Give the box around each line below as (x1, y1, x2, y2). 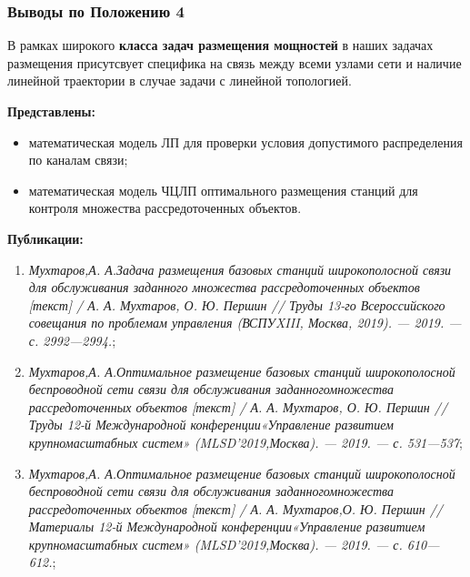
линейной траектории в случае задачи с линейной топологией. (7, 71, 352, 90)
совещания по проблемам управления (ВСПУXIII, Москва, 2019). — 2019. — (28, 313, 462, 332)
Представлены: (7, 102, 95, 120)
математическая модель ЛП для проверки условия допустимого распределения (28, 132, 463, 151)
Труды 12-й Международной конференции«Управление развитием (28, 415, 394, 434)
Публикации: (7, 228, 84, 248)
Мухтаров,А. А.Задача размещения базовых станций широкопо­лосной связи (28, 259, 452, 278)
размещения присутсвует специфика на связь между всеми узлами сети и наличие (7, 53, 462, 72)
